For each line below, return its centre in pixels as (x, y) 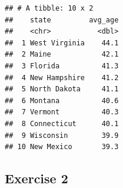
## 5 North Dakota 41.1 (62, 89)
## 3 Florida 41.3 (62, 66)
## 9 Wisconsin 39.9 (62, 135)
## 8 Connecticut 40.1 (62, 123)
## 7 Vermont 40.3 (62, 112)
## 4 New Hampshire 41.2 (62, 77)
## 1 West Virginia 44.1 (62, 43)
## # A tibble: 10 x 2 (49, 8)
